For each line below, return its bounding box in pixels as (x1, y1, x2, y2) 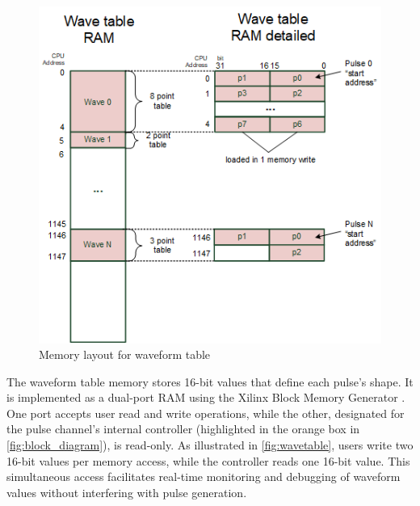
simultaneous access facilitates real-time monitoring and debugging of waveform (6, 468, 401, 485)
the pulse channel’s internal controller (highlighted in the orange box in (6, 420, 360, 437)
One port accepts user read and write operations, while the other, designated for (6, 404, 405, 421)
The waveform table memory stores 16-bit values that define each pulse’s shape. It (6, 373, 414, 390)
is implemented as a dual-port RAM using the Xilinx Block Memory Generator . (6, 389, 405, 406)
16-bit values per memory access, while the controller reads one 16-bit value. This (6, 452, 410, 469)
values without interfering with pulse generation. (6, 483, 247, 500)
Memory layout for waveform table (39, 346, 211, 363)
